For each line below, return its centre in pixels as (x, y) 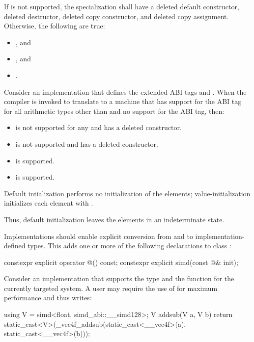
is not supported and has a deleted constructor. (87, 144)
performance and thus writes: (48, 298)
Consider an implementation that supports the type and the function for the (119, 278)
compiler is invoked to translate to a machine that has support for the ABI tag (123, 101)
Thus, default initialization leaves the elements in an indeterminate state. (114, 219)
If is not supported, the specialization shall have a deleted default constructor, (122, 6)
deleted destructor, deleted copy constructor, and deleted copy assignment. (116, 16)
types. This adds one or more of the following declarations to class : (129, 246)
